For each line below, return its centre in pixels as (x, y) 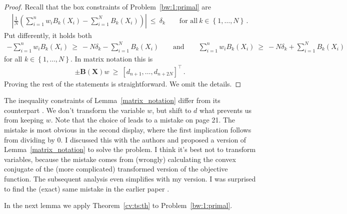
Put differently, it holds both (48, 35)
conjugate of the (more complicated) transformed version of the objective (116, 169)
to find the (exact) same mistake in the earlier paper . (87, 188)
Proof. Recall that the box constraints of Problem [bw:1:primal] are (108, 6)
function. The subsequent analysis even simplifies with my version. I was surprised (130, 179)
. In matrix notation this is (111, 58)
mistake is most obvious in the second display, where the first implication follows (128, 130)
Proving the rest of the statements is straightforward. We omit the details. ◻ (123, 83)
